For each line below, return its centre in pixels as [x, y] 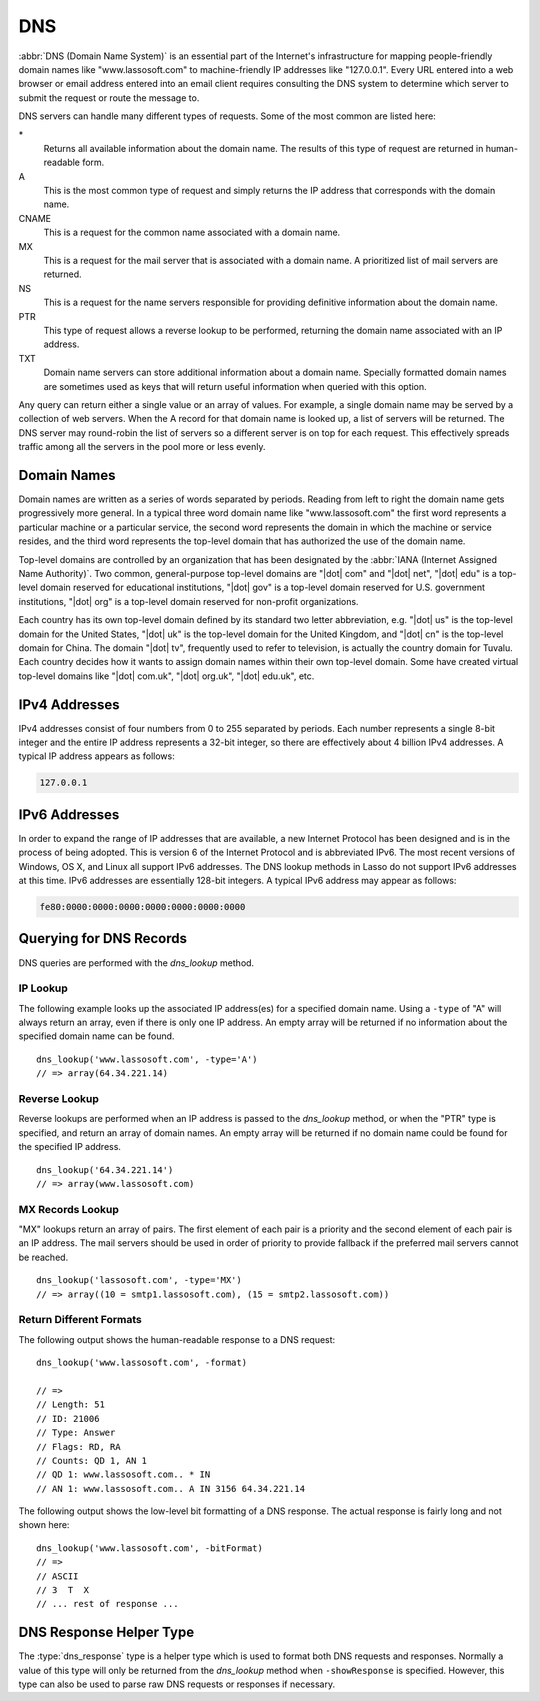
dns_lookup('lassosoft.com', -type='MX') [139, 1280]
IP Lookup [43, 988]
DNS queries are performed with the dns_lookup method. [136, 962]
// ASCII [57, 1576]
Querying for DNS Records [102, 938]
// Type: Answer [76, 1433]
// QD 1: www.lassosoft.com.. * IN [123, 1474]
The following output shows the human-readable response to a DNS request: [177, 1339]
